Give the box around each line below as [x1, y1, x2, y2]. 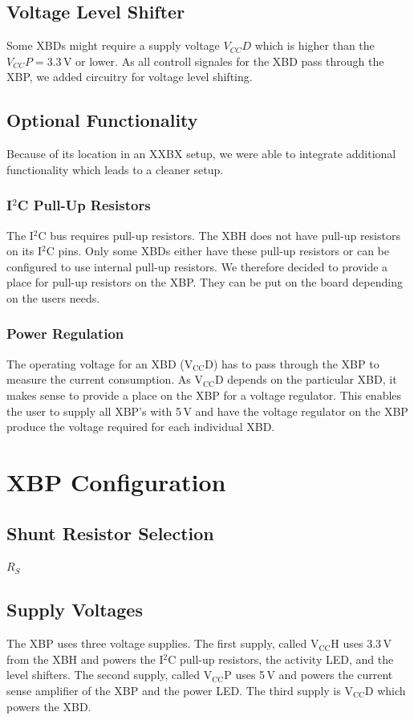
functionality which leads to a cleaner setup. [6, 161, 224, 177]
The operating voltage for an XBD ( [6, 355, 185, 372]
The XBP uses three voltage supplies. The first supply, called [6, 635, 307, 652]
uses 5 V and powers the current [235, 666, 393, 683]
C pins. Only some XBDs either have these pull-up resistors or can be [46, 242, 389, 259]
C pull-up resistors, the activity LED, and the [168, 650, 394, 667]
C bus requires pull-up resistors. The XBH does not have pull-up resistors [38, 226, 400, 243]
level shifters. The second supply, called [6, 666, 201, 683]
